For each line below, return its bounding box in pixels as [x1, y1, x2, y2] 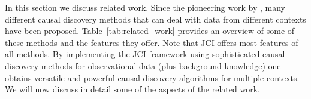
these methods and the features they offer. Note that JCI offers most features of [5, 36, 298, 48]
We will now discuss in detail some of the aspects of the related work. [5, 83, 260, 95]
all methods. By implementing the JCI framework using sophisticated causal [5, 48, 285, 60]
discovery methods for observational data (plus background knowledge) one [5, 59, 281, 72]
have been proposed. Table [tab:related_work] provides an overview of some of [5, 24, 295, 37]
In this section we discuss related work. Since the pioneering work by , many [5, 1, 285, 13]
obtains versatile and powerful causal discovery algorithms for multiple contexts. [5, 71, 300, 83]
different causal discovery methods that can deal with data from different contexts [5, 13, 306, 25]
